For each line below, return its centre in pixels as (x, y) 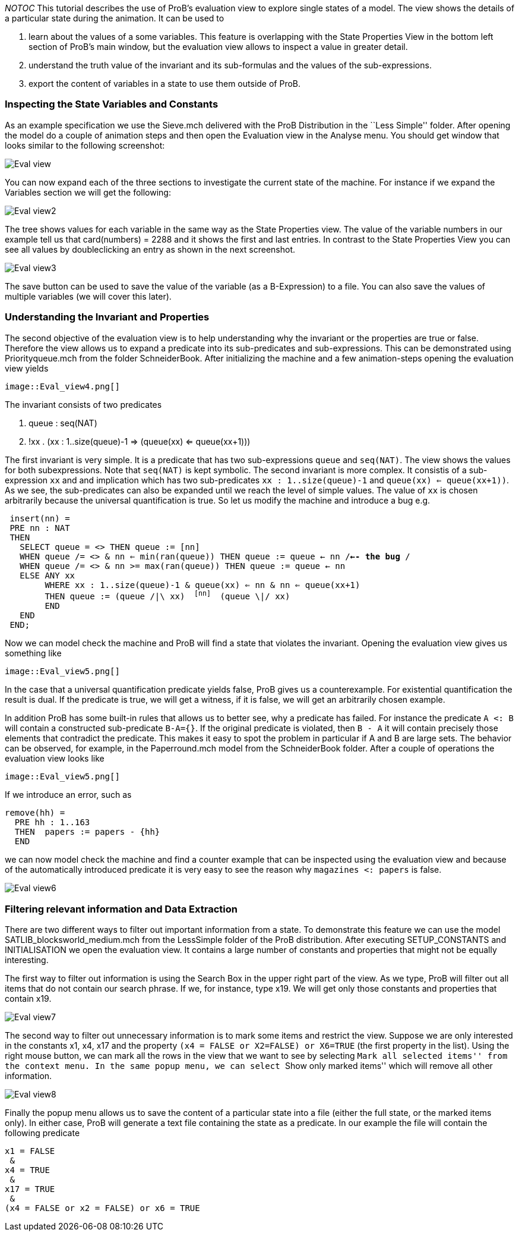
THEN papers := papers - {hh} (87, 832)
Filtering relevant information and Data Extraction (121, 909)
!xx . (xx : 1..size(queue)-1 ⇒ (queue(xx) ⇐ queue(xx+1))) (140, 441)
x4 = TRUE (27, 1170)
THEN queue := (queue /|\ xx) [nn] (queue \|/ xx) (167, 595)
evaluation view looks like (55, 759)
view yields (27, 368)
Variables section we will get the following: (88, 192)
